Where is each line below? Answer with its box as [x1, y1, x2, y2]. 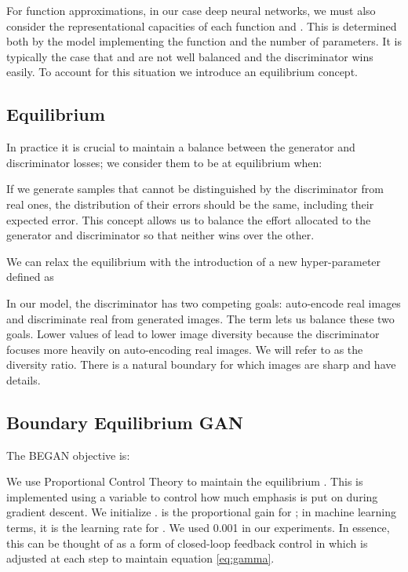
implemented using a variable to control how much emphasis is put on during [6, 488, 378, 505]
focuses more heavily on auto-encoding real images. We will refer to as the [6, 341, 363, 357]
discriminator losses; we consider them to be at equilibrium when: [6, 154, 322, 170]
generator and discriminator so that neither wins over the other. [6, 227, 315, 243]
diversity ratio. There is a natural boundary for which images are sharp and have [6, 356, 396, 373]
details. [6, 371, 41, 388]
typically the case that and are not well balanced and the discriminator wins [6, 48, 373, 64]
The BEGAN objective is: [6, 446, 130, 463]
